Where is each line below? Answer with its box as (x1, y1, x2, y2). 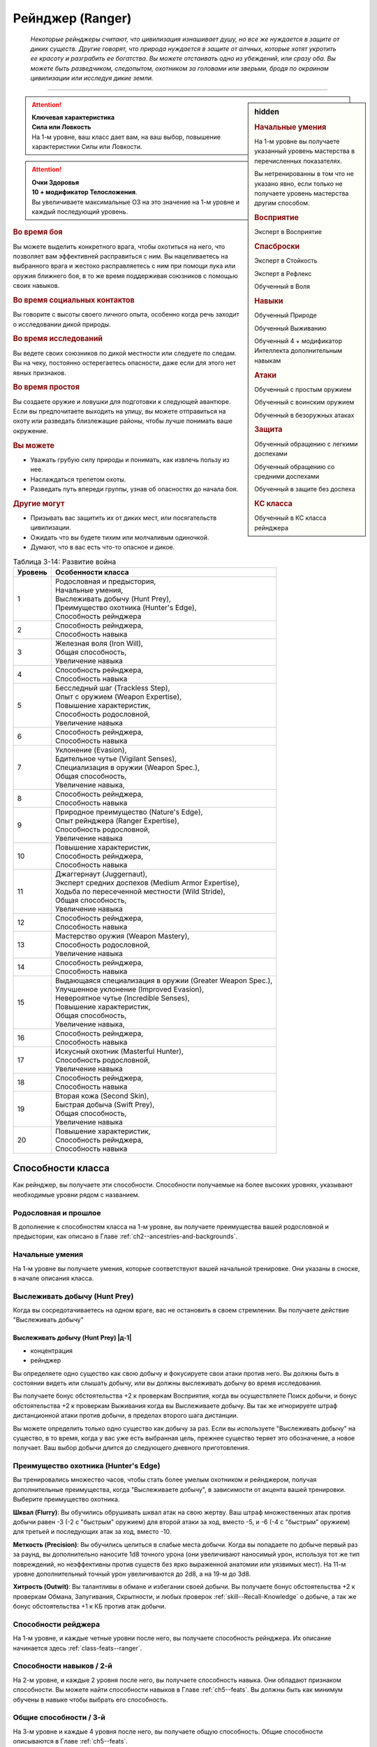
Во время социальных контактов (13, 296, 135, 305)
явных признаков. (13, 368, 66, 377)
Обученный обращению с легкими (254, 440, 358, 448)
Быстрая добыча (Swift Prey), (54, 1099, 155, 1109)
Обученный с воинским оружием (254, 398, 355, 407)
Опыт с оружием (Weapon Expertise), (54, 692, 182, 702)
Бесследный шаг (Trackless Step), (54, 683, 170, 693)
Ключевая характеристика (31, 113, 115, 122)
